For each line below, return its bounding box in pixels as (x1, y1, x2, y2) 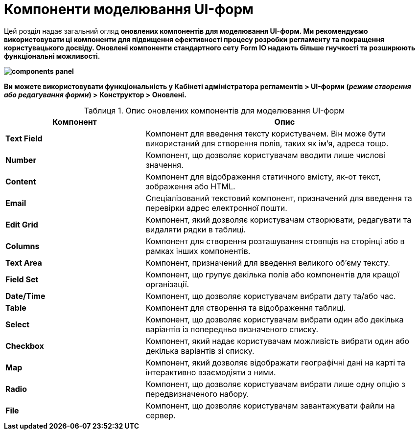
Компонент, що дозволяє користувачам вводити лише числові (145, 150, 385, 160)
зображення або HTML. (145, 181, 235, 191)
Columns (5, 241, 40, 251)
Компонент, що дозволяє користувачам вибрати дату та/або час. (145, 291, 396, 301)
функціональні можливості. (4, 51, 100, 60)
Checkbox (5, 341, 44, 351)
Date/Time (5, 291, 46, 301)
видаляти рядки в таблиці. (145, 224, 246, 234)
